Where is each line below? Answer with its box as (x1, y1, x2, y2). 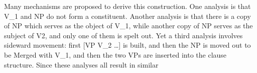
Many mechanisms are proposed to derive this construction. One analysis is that (4, 1, 251, 11)
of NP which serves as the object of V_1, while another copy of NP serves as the (4, 20, 253, 31)
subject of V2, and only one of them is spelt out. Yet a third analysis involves (4, 30, 243, 40)
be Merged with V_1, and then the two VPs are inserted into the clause (4, 49, 227, 60)
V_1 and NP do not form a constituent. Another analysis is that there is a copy (4, 10, 251, 21)
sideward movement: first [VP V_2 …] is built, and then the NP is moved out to (4, 40, 251, 50)
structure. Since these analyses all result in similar (4, 59, 159, 70)
